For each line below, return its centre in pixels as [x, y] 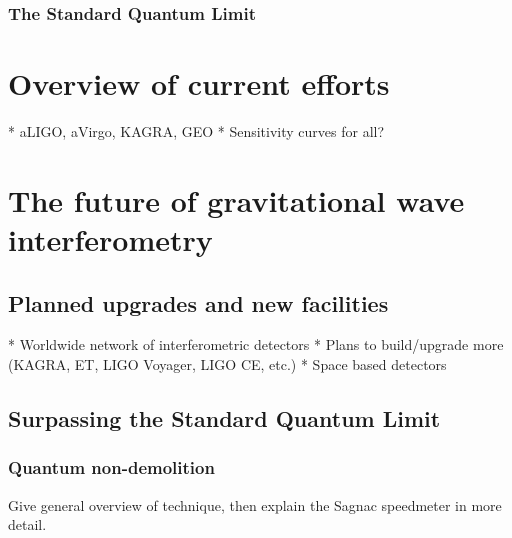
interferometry [110, 238]
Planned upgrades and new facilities [198, 302]
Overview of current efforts [199, 83]
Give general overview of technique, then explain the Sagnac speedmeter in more [255, 504]
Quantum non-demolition [111, 467]
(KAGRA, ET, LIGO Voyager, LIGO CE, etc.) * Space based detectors [227, 363]
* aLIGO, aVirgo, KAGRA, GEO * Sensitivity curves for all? [196, 130]
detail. [27, 524]
